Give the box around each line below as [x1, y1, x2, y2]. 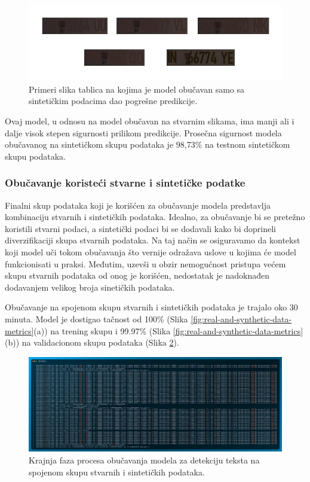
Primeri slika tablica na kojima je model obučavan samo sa [29, 83, 244, 95]
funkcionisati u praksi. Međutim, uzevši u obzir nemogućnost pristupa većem [5, 257, 286, 270]
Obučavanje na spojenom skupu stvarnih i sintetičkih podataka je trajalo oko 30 [5, 301, 298, 313]
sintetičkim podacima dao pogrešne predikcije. [29, 94, 198, 107]
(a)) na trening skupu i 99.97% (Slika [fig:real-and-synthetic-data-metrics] [33, 324, 303, 337]
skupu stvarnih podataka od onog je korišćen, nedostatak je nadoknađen [5, 269, 270, 282]
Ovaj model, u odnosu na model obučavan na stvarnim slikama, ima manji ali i [5, 115, 294, 127]
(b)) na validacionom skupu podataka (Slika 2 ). [5, 336, 179, 349]
